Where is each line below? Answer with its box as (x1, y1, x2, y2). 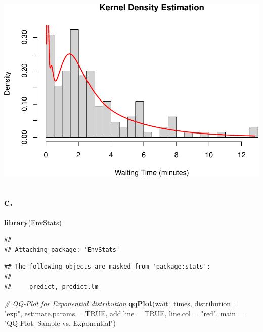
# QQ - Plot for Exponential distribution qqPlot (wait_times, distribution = (4, 298, 239, 309)
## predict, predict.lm (4, 283, 99, 290)
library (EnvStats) (4, 217, 62, 227)
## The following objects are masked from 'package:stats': (4, 263, 211, 271)
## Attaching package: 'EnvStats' (4, 246, 120, 253)
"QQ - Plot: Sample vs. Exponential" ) (4, 318, 116, 328)
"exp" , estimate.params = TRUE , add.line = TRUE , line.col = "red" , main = (4, 308, 244, 318)
